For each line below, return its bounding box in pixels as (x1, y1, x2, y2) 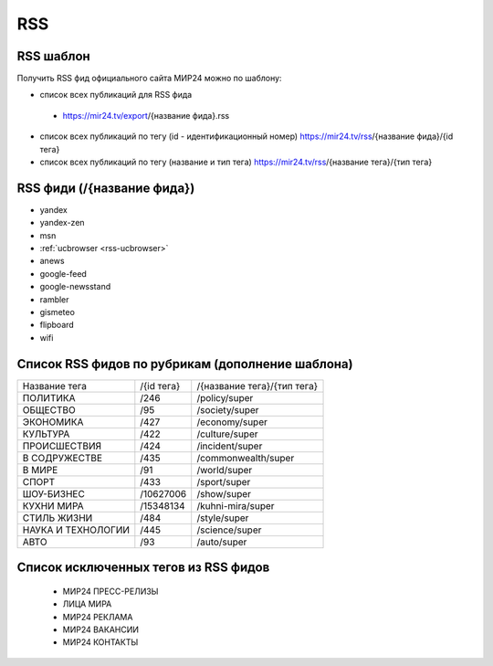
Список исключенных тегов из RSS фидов (16, 560, 270, 576)
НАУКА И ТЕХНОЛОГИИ (22, 523, 131, 536)
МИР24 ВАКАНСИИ (62, 624, 140, 635)
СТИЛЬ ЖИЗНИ (22, 512, 93, 524)
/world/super (196, 463, 253, 476)
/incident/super (196, 439, 263, 452)
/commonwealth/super (196, 451, 295, 464)
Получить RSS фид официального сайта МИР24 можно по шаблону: (16, 73, 282, 84)
